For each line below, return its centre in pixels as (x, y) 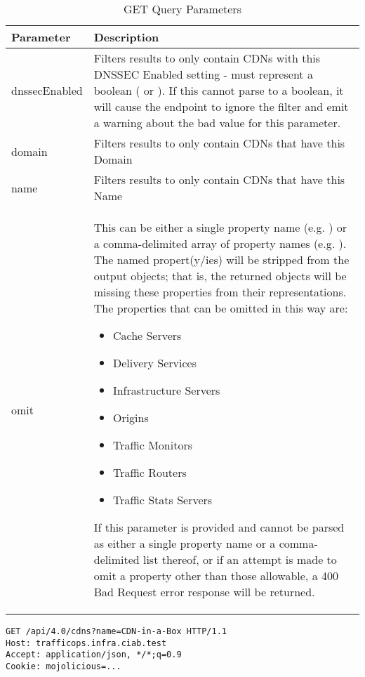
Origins (131, 418)
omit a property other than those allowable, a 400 (216, 576)
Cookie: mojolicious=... (64, 666)
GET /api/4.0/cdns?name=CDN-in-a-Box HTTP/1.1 (116, 631)
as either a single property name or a (185, 543)
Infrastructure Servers (166, 390)
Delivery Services (154, 363)
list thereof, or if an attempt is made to (240, 559)
